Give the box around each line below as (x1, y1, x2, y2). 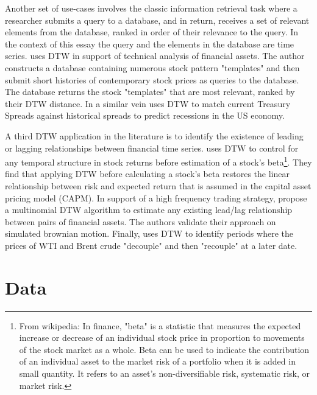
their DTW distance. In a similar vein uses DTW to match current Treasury (5, 97, 291, 110)
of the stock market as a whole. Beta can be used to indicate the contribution (19, 343, 310, 355)
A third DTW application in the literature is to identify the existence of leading (5, 129, 304, 142)
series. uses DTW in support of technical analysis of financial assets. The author (5, 49, 305, 62)
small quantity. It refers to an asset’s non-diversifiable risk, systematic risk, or (19, 367, 310, 380)
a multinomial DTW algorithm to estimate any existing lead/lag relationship (5, 203, 293, 216)
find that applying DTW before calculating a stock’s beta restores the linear (5, 167, 290, 180)
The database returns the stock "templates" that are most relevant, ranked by (5, 85, 295, 98)
